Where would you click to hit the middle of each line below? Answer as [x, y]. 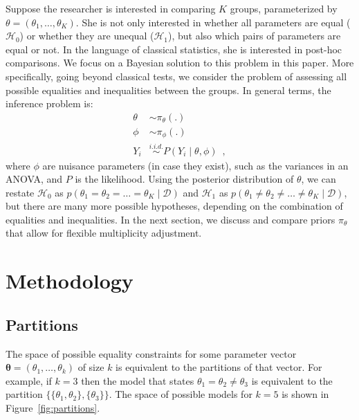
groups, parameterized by [284, 8]
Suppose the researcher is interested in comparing [111, 8]
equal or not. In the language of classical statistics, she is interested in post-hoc [174, 49]
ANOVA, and [34, 179]
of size [91, 367]
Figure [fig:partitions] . [53, 408]
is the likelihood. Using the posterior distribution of [184, 179]
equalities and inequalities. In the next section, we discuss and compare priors [171, 219]
